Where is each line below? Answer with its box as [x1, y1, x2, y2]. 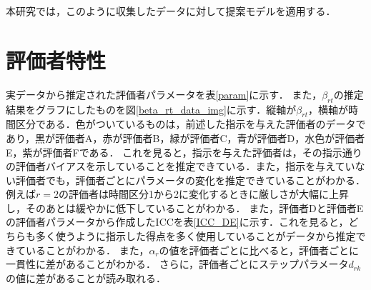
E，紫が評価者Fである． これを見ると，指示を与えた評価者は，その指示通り [6, 144, 362, 159]
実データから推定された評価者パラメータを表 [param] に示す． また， [6, 86, 322, 101]
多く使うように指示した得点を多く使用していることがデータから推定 [35, 229, 356, 244]
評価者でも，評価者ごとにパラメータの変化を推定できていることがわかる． [15, 172, 366, 187]
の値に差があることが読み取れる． [6, 270, 166, 285]
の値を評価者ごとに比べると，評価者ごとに [159, 242, 360, 257]
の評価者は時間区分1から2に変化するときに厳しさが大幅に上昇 [58, 186, 349, 201]
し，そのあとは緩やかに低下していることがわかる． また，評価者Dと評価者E [6, 200, 364, 215]
